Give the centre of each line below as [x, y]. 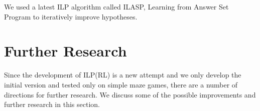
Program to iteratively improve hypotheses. [71, 16]
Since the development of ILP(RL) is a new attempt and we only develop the [123, 75]
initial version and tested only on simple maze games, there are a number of [121, 84]
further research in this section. [52, 104]
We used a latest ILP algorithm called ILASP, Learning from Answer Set [116, 6]
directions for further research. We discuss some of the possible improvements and [130, 94]
